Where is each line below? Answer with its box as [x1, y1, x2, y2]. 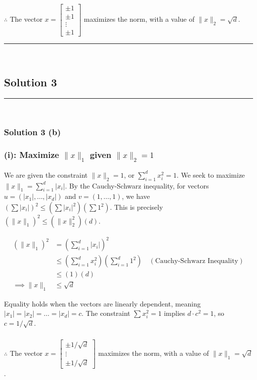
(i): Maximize [4, 149, 59, 161]
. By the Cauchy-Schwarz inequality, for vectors [65, 180, 209, 190]
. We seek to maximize [176, 169, 245, 180]
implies [164, 308, 185, 318]
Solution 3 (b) [4, 126, 61, 138]
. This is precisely [110, 202, 163, 212]
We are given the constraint [4, 169, 88, 180]
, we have [122, 191, 150, 201]
